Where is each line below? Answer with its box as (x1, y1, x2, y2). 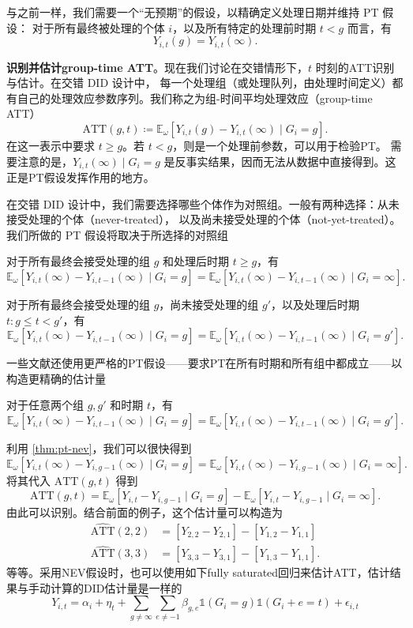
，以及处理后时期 (271, 296, 360, 313)
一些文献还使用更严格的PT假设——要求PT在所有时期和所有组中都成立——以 (6, 355, 403, 371)
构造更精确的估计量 (6, 370, 106, 386)
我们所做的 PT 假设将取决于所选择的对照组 (6, 226, 228, 243)
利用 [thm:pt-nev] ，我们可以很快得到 (6, 440, 192, 456)
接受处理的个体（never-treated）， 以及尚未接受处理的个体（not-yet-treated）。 (6, 211, 401, 228)
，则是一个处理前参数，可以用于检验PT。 (172, 137, 387, 154)
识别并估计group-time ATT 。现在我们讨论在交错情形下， (6, 58, 309, 75)
